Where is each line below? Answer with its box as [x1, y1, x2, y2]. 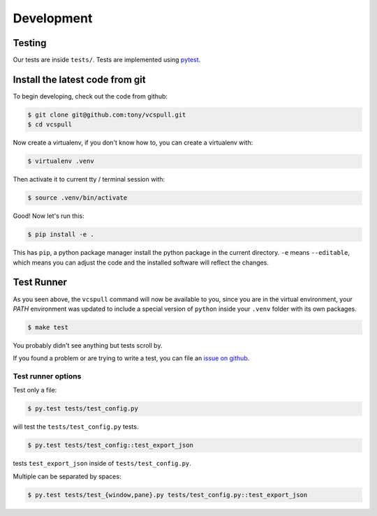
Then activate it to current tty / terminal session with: [13, 175, 165, 184]
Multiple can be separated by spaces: [13, 472, 121, 480]
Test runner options [13, 371, 82, 381]
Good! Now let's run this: [13, 212, 84, 220]
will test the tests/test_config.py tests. [13, 422, 139, 431]
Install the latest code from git [13, 73, 146, 85]
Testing [13, 37, 47, 49]
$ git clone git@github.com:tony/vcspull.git [27, 110, 186, 119]
